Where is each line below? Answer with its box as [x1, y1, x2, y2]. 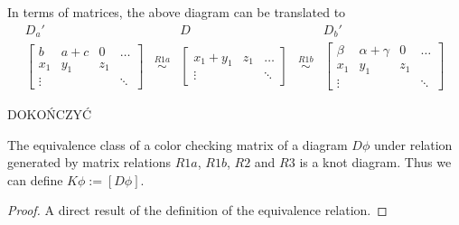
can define [7, 170, 63, 189]
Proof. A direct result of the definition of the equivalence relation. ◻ [7, 201, 388, 220]
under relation [373, 135, 453, 154]
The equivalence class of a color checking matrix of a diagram [7, 135, 348, 154]
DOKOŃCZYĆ [7, 105, 92, 124]
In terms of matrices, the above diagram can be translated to [7, 3, 346, 21]
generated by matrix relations [7, 153, 172, 172]
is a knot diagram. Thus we [299, 153, 452, 172]
